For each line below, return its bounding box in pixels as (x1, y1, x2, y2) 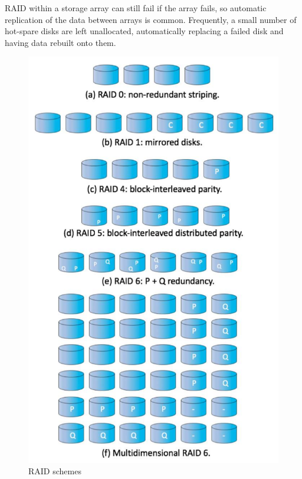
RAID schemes (28, 465, 81, 477)
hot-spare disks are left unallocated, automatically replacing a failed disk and (5, 25, 284, 37)
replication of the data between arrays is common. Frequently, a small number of (5, 13, 297, 25)
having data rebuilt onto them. (5, 36, 116, 48)
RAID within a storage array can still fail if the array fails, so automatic (5, 2, 267, 14)
